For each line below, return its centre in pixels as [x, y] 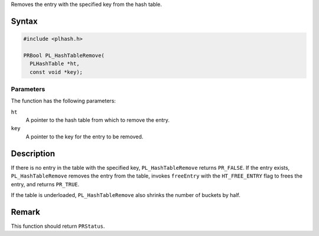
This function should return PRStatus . [58, 226]
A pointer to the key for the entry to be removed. [84, 137]
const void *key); [56, 72]
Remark [26, 212]
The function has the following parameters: [64, 101]
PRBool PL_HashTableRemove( [64, 55]
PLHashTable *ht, [55, 64]
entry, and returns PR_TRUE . [45, 184]
